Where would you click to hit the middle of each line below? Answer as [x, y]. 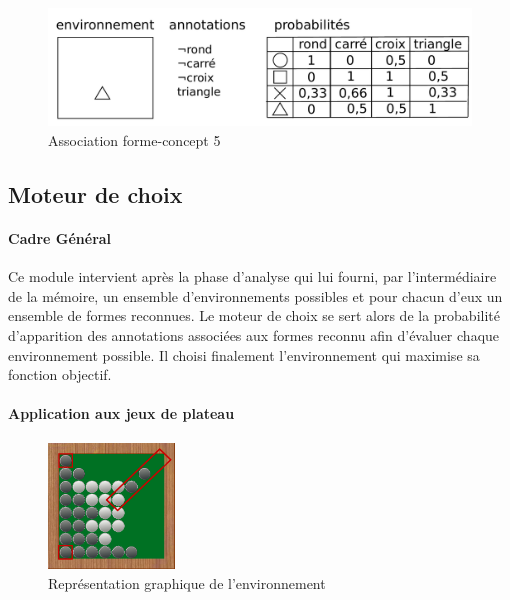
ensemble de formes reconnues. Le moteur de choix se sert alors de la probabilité [254, 315]
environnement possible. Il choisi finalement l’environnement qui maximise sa [244, 354]
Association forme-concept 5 [134, 140]
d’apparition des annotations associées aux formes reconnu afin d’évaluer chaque [254, 334]
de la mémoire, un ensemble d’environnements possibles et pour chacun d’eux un [255, 295]
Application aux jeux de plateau [121, 413]
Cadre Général [60, 237]
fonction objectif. [60, 374]
